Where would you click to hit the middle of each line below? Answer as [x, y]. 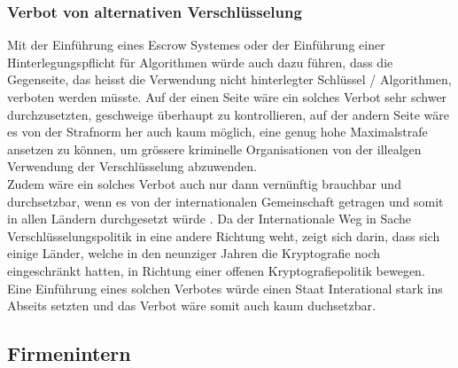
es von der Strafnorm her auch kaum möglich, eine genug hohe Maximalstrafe [217, 132]
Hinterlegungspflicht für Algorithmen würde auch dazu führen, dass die [200, 62]
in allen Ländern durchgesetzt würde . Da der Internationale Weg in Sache [210, 219]
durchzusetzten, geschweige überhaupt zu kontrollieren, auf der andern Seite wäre [228, 114]
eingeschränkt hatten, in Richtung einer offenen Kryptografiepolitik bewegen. [216, 270]
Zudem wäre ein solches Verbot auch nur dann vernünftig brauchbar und [204, 183]
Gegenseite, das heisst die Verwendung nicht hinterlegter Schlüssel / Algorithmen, [229, 79]
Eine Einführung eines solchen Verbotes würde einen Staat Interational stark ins [225, 288]
